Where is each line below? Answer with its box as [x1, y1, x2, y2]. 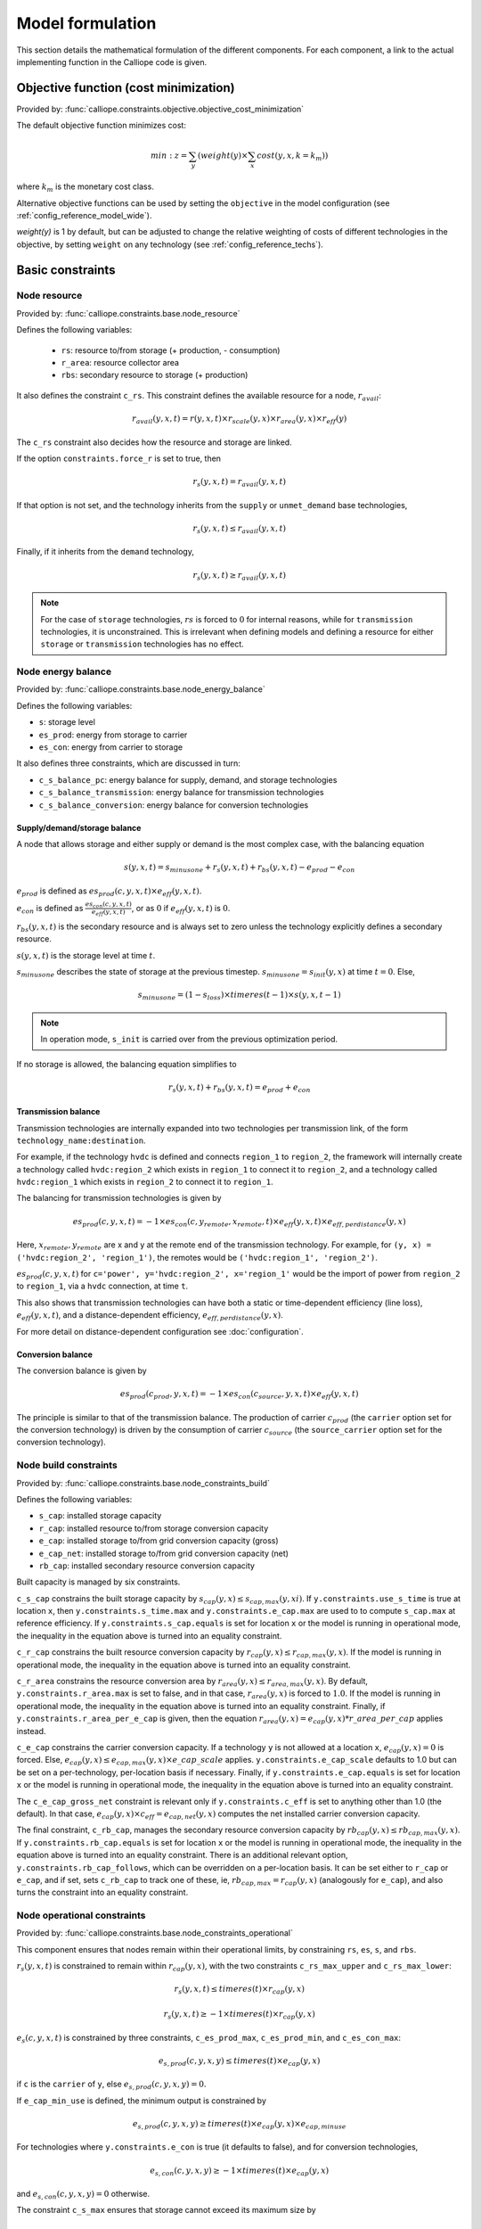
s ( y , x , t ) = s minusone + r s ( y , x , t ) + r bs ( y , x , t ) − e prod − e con [123, 862, 355, 874]
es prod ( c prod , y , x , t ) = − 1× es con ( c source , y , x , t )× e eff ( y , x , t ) [120, 1389, 359, 1401]
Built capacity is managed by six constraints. [16, 1576, 181, 1587]
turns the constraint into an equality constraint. [16, 1887, 189, 1898]
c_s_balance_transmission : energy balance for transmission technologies [38, 787, 324, 798]
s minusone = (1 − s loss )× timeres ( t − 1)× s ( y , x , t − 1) [137, 990, 342, 1002]
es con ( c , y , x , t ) [85, 901, 133, 909]
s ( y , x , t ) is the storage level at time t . [16, 950, 156, 960]
